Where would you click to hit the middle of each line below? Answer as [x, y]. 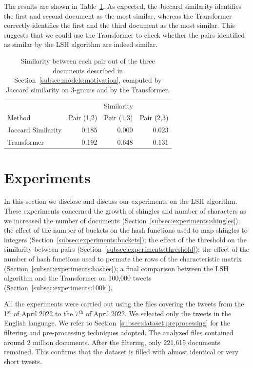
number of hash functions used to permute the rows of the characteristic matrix [123, 258]
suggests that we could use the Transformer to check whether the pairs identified [125, 34]
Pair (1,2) [83, 118]
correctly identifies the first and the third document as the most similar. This [119, 25]
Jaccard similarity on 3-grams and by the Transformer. [88, 89]
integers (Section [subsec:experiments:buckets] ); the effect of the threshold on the [125, 239]
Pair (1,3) [118, 118]
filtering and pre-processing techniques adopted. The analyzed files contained [119, 333]
